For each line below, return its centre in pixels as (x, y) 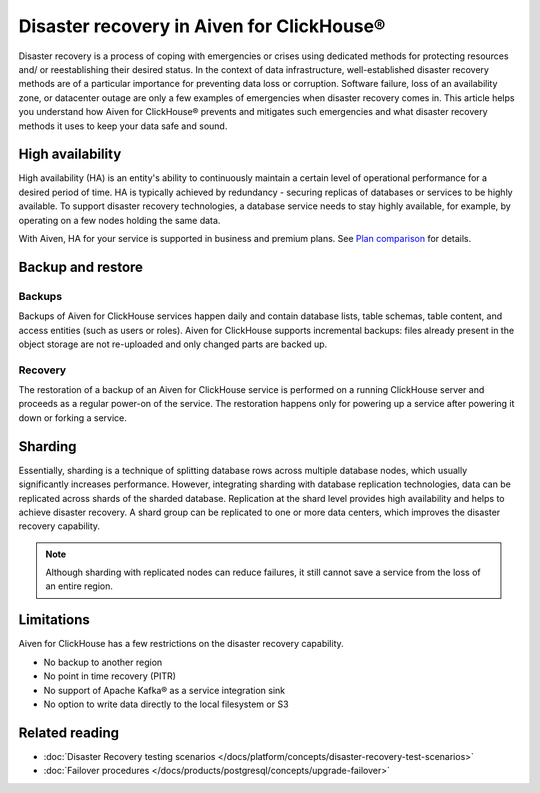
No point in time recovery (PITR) (110, 676)
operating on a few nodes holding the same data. (119, 220)
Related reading (69, 732)
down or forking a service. (72, 417)
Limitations (54, 620)
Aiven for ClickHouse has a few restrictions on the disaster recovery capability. (181, 644)
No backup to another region (103, 662)
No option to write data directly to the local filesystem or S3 (166, 704)
